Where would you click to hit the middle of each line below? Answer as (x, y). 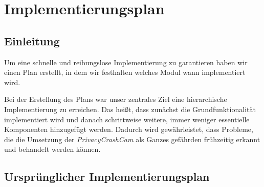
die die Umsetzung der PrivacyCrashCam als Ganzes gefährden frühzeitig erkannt (132, 139)
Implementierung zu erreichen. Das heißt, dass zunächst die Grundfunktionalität (130, 109)
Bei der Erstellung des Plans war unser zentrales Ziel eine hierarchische (116, 99)
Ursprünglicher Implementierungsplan (107, 177)
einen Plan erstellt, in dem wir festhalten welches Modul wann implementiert (125, 72)
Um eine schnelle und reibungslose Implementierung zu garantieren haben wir (126, 62)
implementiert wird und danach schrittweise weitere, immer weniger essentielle (127, 119)
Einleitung (32, 41)
